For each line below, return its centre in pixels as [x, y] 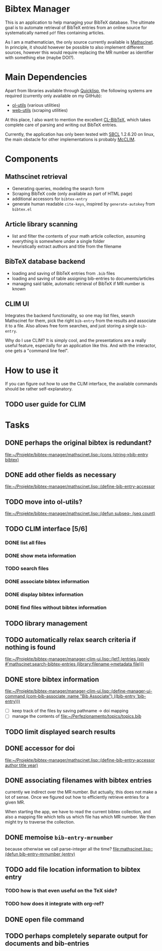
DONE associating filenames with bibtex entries [78, 780]
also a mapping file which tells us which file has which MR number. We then [81, 817]
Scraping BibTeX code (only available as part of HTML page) [72, 193]
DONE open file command [45, 919]
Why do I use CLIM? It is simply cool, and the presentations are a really [76, 340]
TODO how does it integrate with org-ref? [54, 904]
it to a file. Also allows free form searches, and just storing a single [71, 326]
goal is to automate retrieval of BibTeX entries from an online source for [76, 27]
